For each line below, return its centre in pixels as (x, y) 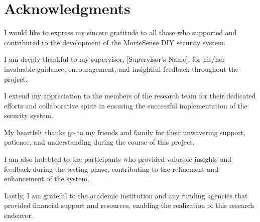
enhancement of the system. (47, 179)
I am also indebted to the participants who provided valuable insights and (118, 159)
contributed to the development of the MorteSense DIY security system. (115, 42)
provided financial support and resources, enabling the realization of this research (129, 205)
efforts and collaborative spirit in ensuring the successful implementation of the (126, 105)
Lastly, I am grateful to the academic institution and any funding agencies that (126, 195)
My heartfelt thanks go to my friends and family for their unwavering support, (125, 132)
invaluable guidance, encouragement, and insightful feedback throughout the (121, 69)
